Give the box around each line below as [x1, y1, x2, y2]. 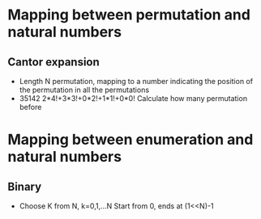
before [19, 103, 42, 112]
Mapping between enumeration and [7, 131, 254, 149]
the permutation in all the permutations [19, 85, 150, 95]
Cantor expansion [7, 55, 101, 69]
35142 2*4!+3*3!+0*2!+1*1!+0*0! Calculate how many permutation [19, 94, 248, 103]
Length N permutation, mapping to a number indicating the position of [19, 77, 253, 86]
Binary [7, 179, 42, 193]
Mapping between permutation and [7, 6, 250, 24]
